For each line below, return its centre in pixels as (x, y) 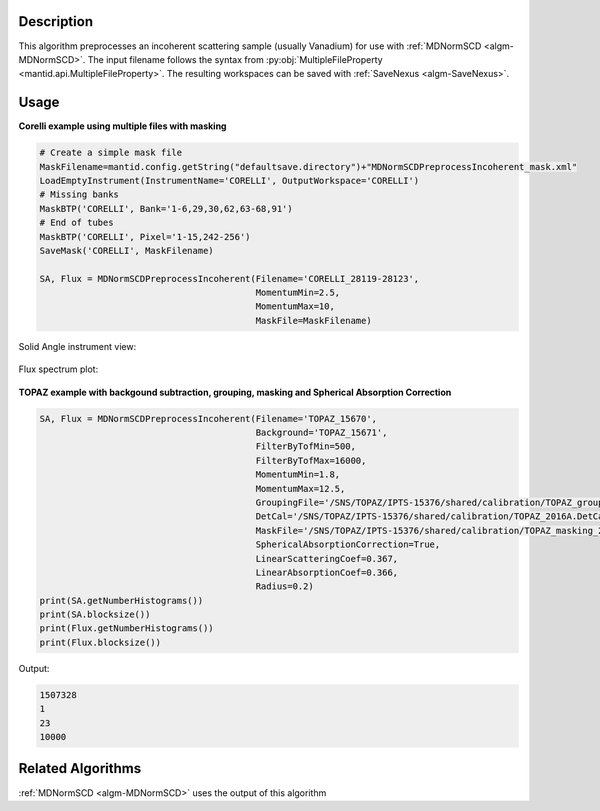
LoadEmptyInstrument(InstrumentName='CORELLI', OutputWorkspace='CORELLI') (229, 180)
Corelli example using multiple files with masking (122, 126)
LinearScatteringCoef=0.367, (327, 558)
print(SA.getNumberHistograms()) (121, 600)
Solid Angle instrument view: (77, 346)
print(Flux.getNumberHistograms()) (126, 628)
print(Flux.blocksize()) (100, 642)
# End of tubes (76, 223)
